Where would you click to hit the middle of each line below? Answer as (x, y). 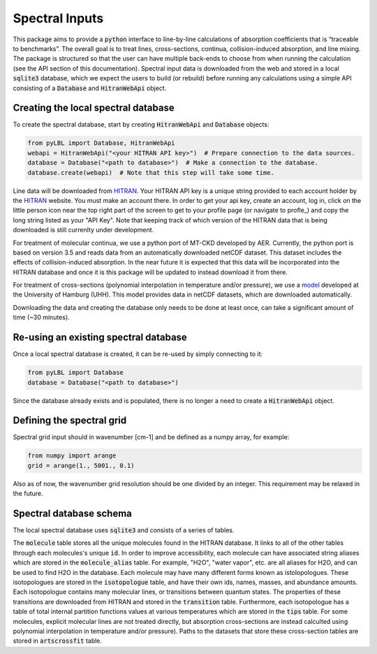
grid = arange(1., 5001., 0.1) (81, 465)
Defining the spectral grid (70, 421)
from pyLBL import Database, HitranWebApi (101, 143)
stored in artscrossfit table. (58, 641)
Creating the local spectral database (94, 108)
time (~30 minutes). (41, 318)
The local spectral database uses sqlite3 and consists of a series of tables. (124, 530)
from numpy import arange (72, 456)
